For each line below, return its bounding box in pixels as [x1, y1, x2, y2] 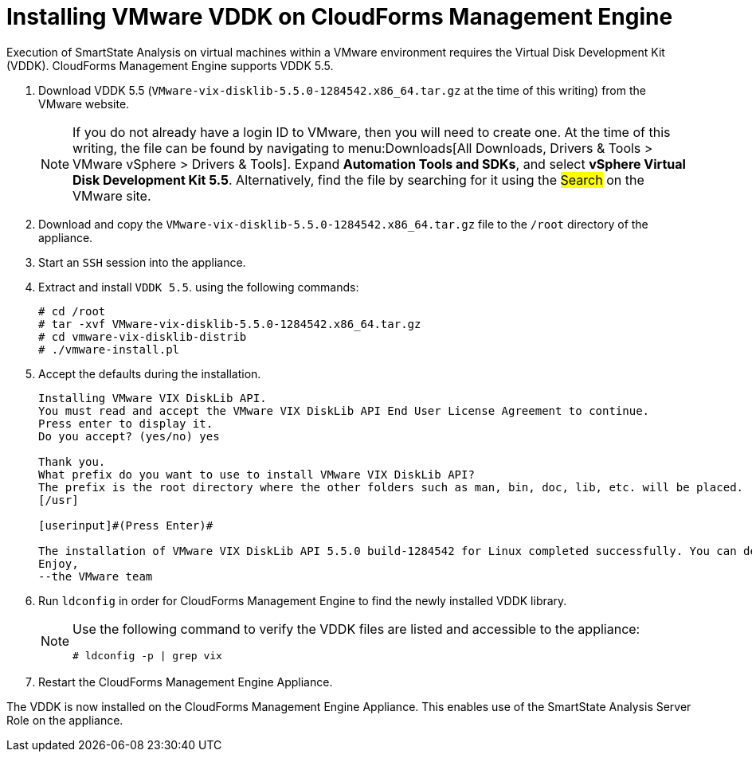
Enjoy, [38, 557, 79, 570]
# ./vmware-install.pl [38, 342, 180, 356]
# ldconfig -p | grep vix [72, 649, 222, 662]
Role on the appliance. [6, 713, 123, 727]
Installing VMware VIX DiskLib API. [38, 391, 267, 404]
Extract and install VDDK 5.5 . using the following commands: [38, 279, 359, 294]
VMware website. [38, 96, 130, 111]
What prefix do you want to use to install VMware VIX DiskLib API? [38, 467, 475, 481]
